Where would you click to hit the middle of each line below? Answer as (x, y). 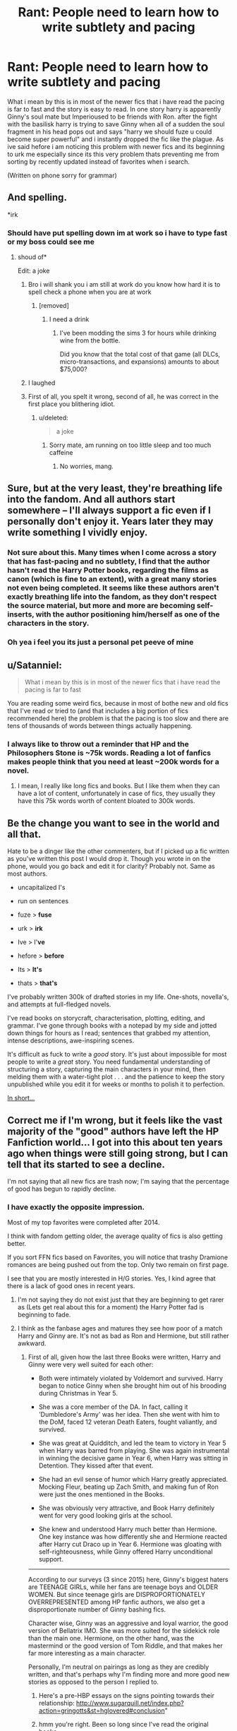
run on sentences (43, 901)
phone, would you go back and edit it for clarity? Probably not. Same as (111, 867)
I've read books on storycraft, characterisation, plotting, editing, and (106, 1018)
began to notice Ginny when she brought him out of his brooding (133, 1386)
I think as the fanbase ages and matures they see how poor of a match (120, 1328)
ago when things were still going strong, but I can (118, 1153)
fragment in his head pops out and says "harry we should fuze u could (110, 131)
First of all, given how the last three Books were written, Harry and (124, 1357)
